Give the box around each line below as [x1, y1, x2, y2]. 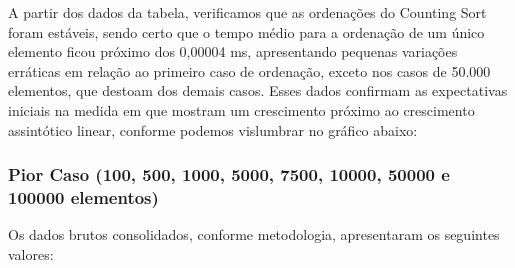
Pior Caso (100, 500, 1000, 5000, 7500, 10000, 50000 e [8, 162, 450, 187]
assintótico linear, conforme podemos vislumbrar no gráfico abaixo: [8, 119, 418, 140]
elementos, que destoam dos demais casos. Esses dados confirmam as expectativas [8, 80, 508, 101]
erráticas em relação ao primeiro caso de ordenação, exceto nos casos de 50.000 [8, 60, 491, 81]
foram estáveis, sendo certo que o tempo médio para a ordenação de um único [8, 21, 485, 42]
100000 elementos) [8, 185, 159, 209]
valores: [8, 243, 54, 264]
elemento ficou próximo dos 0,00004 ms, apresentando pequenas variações [8, 41, 458, 62]
